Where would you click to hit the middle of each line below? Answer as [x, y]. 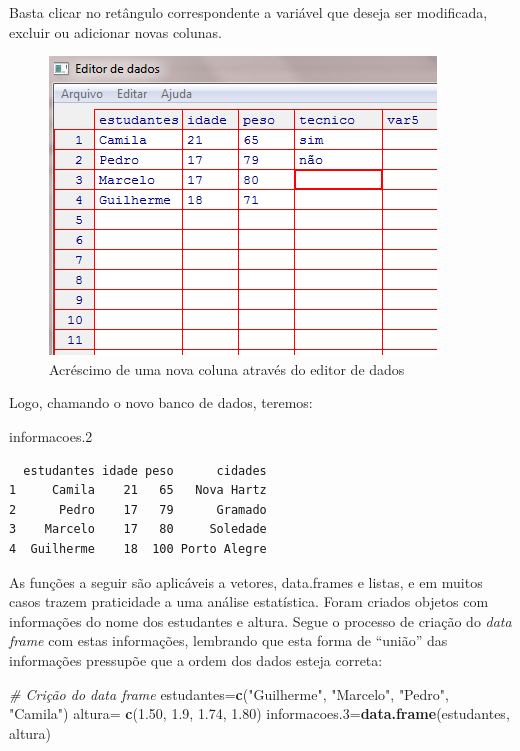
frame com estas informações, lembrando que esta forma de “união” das [228, 640]
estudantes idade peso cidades [145, 470]
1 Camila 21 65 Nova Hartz [138, 490]
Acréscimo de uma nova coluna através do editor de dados [227, 368]
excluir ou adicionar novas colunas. [115, 31]
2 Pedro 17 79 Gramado [138, 509]
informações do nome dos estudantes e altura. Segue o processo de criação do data [260, 620]
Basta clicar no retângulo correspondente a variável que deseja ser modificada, [248, 12]
